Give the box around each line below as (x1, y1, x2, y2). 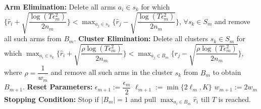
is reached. (218, 93, 251, 104)
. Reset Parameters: (23, 81, 93, 92)
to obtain (213, 67, 241, 77)
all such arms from (4, 33, 62, 44)
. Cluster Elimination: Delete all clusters (74, 33, 208, 44)
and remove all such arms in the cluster (50, 67, 173, 77)
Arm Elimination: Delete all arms (4, 2, 116, 12)
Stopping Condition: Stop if (4, 93, 99, 104)
